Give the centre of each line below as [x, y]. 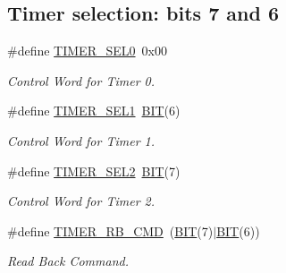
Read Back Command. [68, 261]
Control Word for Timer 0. [81, 80]
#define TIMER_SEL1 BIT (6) [94, 111]
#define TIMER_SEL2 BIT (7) [94, 171]
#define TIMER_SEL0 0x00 [87, 51]
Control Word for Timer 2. [81, 201]
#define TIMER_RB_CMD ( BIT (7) [110, 230]
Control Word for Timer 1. [81, 140]
